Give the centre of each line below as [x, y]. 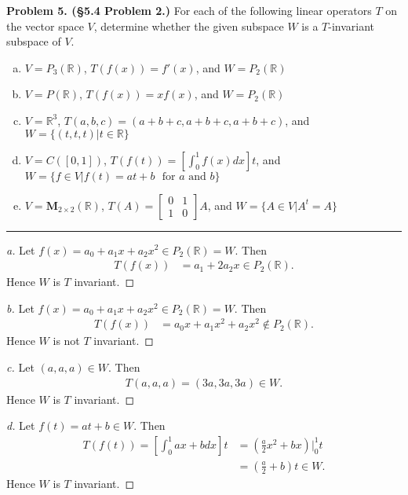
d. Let [21, 425]
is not [66, 341]
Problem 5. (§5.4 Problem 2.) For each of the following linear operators [189, 10]
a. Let [21, 249]
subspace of [34, 41]
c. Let [20, 367]
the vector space [45, 26]
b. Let [20, 308]
